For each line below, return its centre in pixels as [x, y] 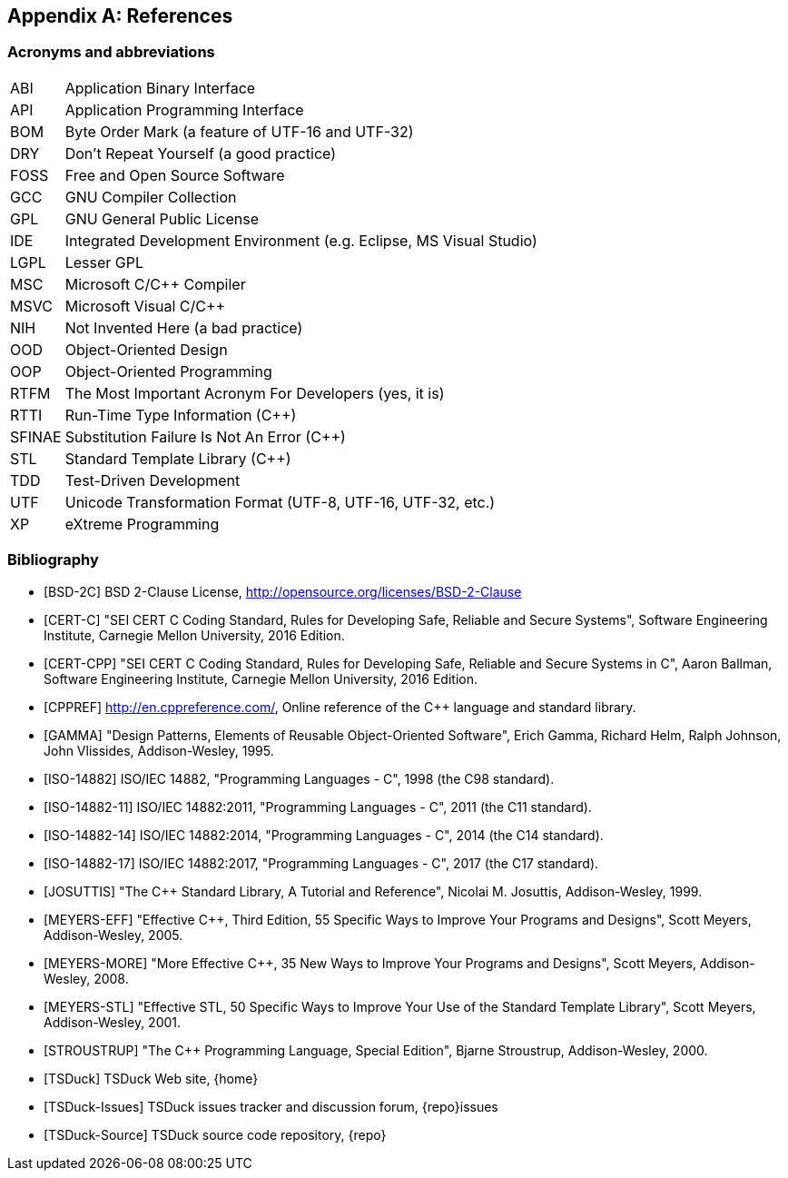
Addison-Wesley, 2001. [113, 1022]
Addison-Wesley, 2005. [113, 935]
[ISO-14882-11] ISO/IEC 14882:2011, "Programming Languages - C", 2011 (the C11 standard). [318, 807]
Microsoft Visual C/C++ [145, 306]
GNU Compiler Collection [151, 197]
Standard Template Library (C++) [178, 458]
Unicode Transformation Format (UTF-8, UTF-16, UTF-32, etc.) [280, 502]
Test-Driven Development [153, 480]
